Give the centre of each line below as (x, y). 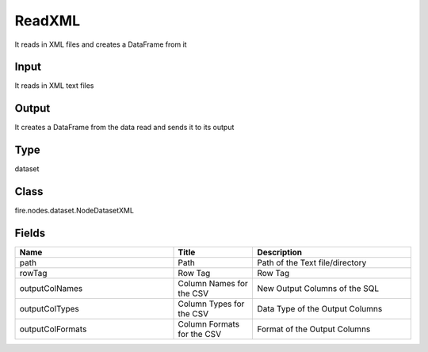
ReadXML (48, 21)
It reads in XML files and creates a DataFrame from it (101, 44)
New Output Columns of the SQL (318, 289)
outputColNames (51, 289)
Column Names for (213, 284)
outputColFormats (53, 329)
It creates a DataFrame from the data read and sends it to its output (124, 128)
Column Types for (211, 304)
